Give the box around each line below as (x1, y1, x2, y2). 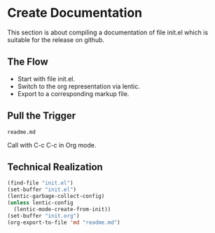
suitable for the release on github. (7, 35, 105, 44)
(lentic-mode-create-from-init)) (13, 206, 111, 213)
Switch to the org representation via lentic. (17, 82, 140, 91)
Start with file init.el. (17, 74, 76, 83)
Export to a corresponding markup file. (17, 89, 130, 98)
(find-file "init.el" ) (7, 180, 74, 187)
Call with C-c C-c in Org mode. (7, 140, 97, 149)
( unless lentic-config (7, 199, 74, 206)
